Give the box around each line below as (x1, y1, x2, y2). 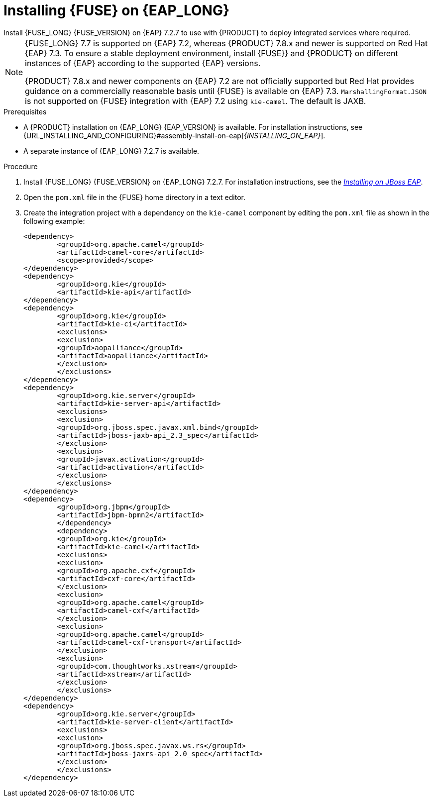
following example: (23, 216, 85, 225)
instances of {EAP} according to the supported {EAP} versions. (25, 58, 261, 68)
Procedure (3, 162, 38, 171)
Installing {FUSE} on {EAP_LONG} (3, 2, 230, 19)
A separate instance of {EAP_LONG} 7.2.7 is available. (23, 146, 200, 155)
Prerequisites (3, 107, 47, 116)
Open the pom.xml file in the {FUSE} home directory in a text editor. (23, 193, 245, 201)
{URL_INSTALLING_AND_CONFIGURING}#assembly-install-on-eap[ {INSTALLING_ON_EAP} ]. (23, 131, 325, 140)
